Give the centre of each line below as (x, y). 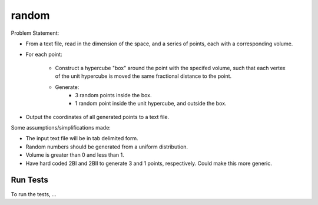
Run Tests (29, 180)
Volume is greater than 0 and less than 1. (75, 155)
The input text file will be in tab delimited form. (82, 138)
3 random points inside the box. (113, 95)
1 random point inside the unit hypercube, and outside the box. (151, 104)
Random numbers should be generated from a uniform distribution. (107, 147)
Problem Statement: (35, 33)
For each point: (44, 54)
